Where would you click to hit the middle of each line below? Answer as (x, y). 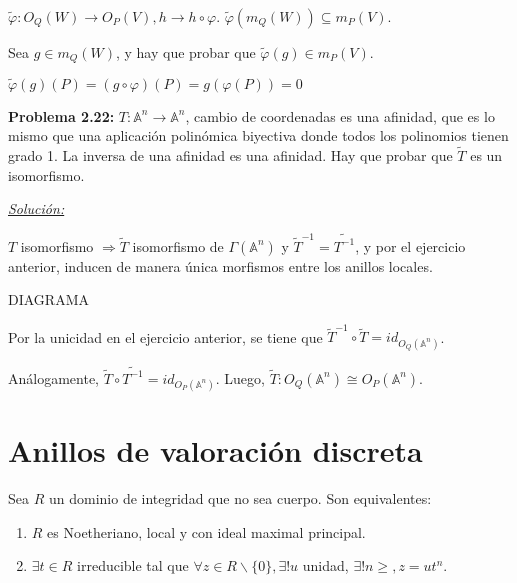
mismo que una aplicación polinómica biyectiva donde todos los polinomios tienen (258, 135)
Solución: (36, 208)
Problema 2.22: (61, 115)
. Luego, (240, 377)
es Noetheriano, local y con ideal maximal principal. (206, 531)
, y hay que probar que (185, 52)
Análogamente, (53, 377)
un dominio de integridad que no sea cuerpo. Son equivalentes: (240, 498)
